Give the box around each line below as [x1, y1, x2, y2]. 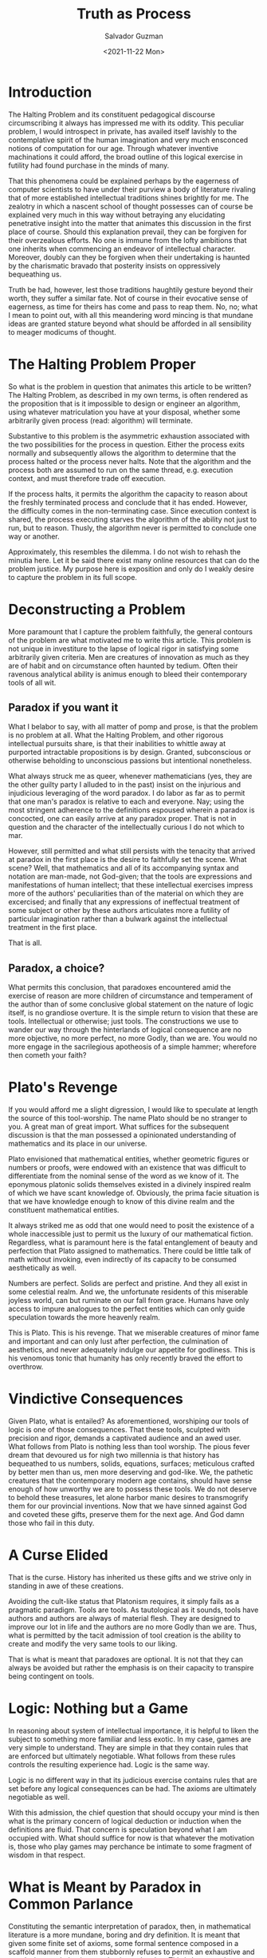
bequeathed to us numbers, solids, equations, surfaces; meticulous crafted [8, 1459, 255, 1468]
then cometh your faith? [8, 1050, 87, 1060]
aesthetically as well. [8, 1263, 77, 1273]
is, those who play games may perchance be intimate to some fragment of [8, 1841, 253, 1851]
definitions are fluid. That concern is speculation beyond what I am [8, 1825, 228, 1834]
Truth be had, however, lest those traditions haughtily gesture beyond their [8, 284, 253, 294]
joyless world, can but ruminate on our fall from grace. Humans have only [8, 1296, 249, 1305]
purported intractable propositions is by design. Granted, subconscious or [8, 748, 252, 757]
